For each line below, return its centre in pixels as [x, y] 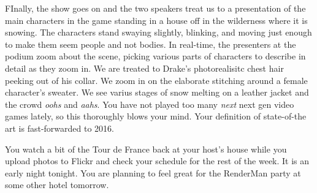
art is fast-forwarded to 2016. [59, 128]
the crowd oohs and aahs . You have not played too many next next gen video [150, 104]
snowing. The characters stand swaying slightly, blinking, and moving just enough [158, 32]
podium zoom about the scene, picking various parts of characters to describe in [155, 56]
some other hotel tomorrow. [57, 185]
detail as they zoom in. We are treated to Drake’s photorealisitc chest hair [144, 68]
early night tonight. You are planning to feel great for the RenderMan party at [153, 172]
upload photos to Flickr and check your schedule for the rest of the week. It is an [157, 161]
